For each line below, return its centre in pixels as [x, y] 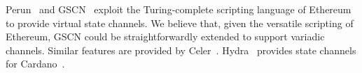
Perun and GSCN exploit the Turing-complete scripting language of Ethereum [179, 9]
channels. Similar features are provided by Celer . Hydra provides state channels [181, 50]
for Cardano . [35, 64]
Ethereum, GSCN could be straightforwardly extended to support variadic [165, 36]
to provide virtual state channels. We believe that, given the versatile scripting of [180, 23]
